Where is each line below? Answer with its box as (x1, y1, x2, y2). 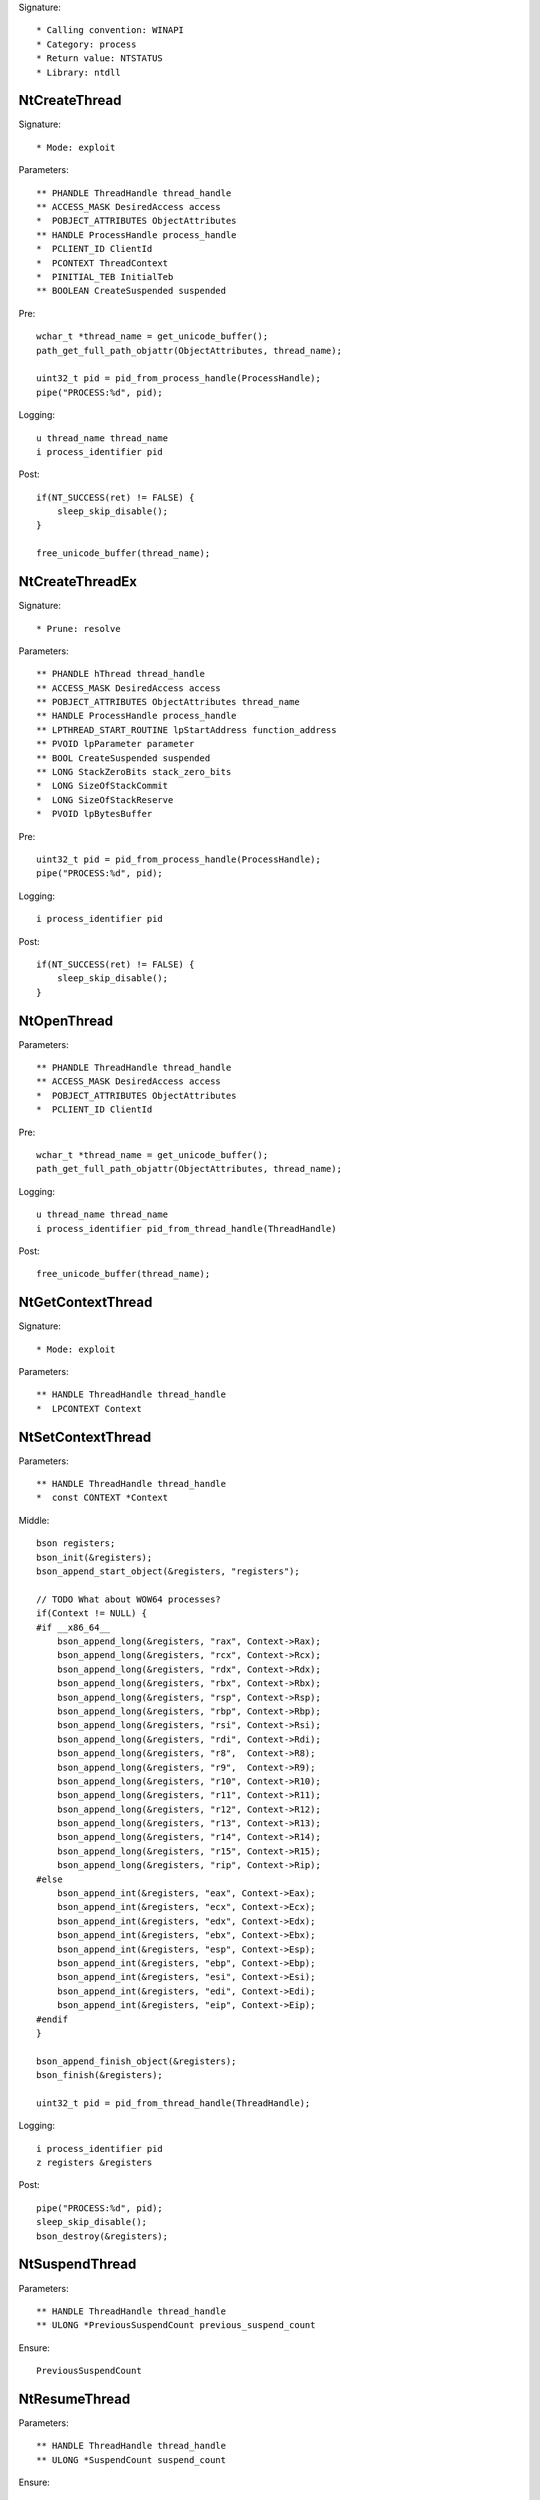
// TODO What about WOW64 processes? (36, 1593, 222, 1605)
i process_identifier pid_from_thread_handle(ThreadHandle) (36, 1223, 337, 1234)
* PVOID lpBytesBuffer (36, 808, 153, 820)
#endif (36, 2013, 69, 2025)
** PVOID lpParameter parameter (36, 738, 195, 750)
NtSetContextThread (18, 1428, 152, 1445)
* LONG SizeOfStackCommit (36, 780, 169, 792)
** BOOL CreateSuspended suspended (36, 752, 211, 764)
